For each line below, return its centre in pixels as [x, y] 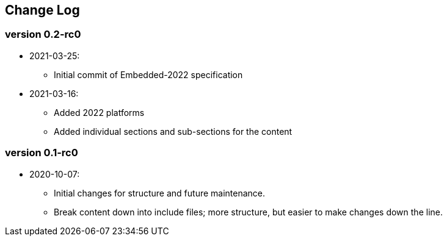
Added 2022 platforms [99, 112]
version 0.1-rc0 [42, 153]
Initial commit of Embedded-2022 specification [148, 74]
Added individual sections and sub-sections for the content [173, 131]
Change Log [42, 10]
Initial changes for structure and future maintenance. [160, 193]
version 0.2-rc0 [43, 34]
